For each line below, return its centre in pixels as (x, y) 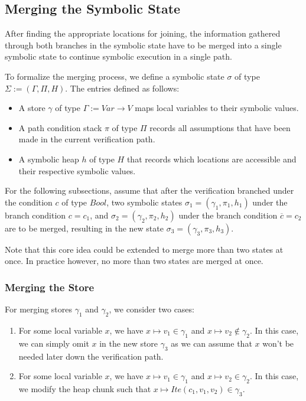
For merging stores (39, 309)
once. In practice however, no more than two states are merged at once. (134, 261)
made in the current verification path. (87, 139)
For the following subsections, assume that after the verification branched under (149, 190)
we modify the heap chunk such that (85, 388)
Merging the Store (50, 287)
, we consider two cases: (152, 309)
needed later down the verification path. (91, 356)
